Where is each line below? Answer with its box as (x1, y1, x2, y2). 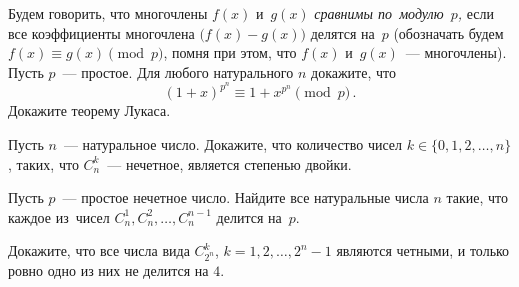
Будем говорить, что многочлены (8, 3, 208, 23)
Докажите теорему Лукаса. (8, 100, 171, 121)
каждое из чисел (8, 206, 110, 227)
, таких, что (8, 153, 79, 174)
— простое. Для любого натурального (62, 61, 294, 82)
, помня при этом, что (163, 42, 297, 63)
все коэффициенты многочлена (8, 22, 195, 43)
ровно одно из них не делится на (8, 259, 209, 280)
